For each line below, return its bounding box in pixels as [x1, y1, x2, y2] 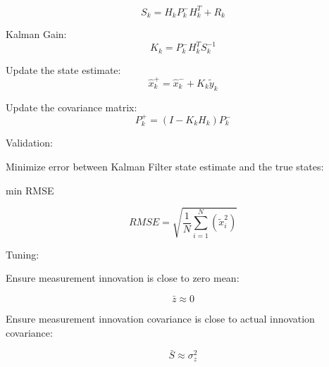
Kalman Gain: [6, 26, 67, 41]
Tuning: [6, 247, 39, 261]
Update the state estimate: [6, 62, 121, 77]
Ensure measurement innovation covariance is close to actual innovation [6, 311, 315, 325]
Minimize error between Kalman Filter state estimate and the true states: [6, 159, 324, 174]
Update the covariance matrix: [6, 99, 137, 114]
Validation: [6, 135, 53, 150]
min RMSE [6, 182, 54, 197]
